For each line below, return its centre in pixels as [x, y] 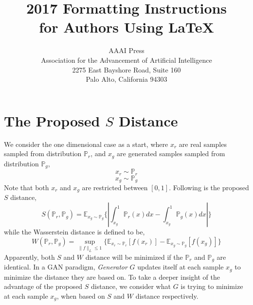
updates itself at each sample [181, 267]
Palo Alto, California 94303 [126, 79]
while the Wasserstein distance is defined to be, [74, 232]
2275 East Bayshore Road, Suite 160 [126, 69]
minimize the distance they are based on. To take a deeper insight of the [112, 277]
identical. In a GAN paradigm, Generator [66, 267]
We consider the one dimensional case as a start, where [86, 144]
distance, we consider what [131, 286]
